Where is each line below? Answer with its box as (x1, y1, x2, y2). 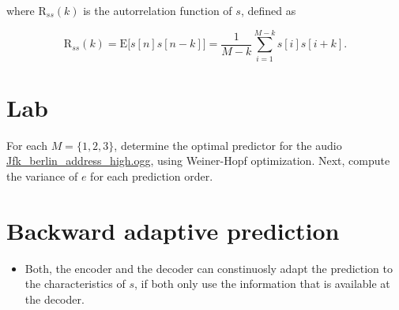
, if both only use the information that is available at (134, 275, 390, 292)
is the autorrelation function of (83, 2, 232, 18)
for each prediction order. (90, 168, 213, 185)
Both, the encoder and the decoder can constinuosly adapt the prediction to (24, 260, 393, 276)
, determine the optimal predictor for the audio (114, 136, 342, 153)
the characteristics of (24, 275, 126, 292)
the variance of (6, 168, 78, 185)
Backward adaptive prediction (6, 214, 340, 246)
